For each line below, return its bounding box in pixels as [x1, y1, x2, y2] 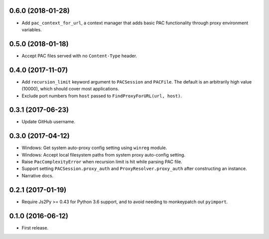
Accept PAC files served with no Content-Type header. [21, 53, 137, 59]
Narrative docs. [21, 172, 54, 178]
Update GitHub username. [21, 119, 76, 125]
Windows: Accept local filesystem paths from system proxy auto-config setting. [21, 152, 185, 158]
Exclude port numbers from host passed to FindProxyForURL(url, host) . [21, 92, 182, 99]
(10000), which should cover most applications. [21, 86, 120, 92]
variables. [21, 26, 42, 32]
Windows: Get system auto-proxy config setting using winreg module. [21, 145, 167, 151]
